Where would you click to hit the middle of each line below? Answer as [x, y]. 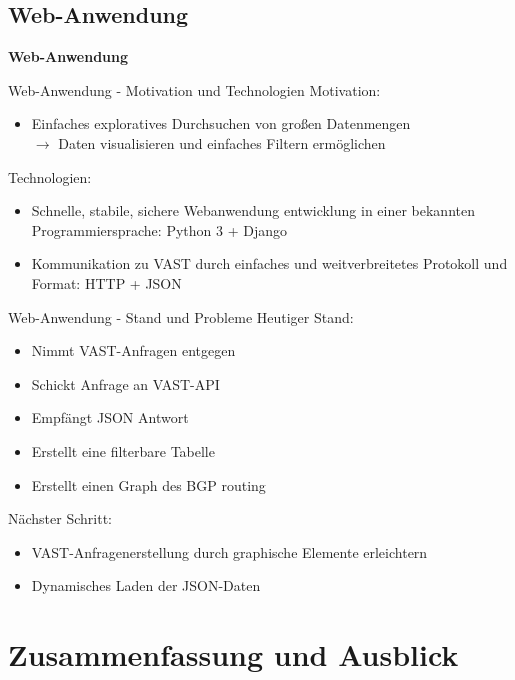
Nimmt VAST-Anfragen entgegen [133, 350]
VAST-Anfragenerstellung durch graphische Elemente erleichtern [229, 551]
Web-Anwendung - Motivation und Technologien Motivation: [194, 89]
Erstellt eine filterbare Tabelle [123, 450]
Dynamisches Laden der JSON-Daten [146, 585]
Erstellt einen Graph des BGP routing [148, 484]
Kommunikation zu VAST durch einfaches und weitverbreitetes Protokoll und [269, 263]
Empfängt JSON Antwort [110, 417]
